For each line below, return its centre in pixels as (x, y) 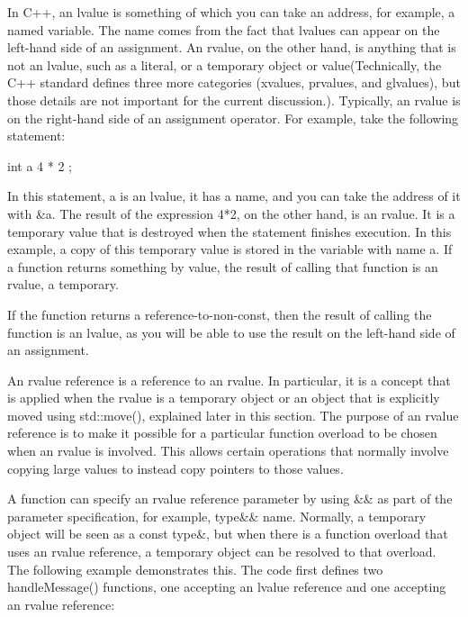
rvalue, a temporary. (63, 284)
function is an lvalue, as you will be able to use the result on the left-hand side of (231, 332)
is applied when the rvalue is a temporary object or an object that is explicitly (224, 398)
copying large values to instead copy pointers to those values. (175, 468)
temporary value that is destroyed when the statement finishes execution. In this (229, 231)
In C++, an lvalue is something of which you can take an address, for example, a (231, 12)
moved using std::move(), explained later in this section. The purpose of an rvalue (233, 415)
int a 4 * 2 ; (40, 165)
